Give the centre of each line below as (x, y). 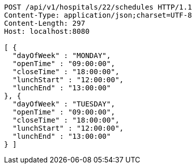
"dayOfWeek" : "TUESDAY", (64, 104)
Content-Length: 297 (45, 23)
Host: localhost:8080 (47, 31)
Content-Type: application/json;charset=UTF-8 (98, 15)
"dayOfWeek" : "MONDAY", (62, 55)
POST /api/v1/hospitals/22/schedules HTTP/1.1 (98, 7)
